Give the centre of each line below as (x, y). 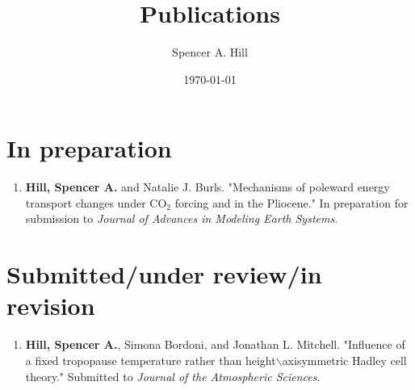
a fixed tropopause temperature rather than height (151, 360)
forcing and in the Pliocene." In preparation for (291, 202)
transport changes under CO (96, 202)
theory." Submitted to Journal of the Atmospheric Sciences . (173, 376)
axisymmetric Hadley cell (344, 360)
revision (51, 306)
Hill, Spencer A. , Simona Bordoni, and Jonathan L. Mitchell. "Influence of (215, 344)
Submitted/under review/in (164, 274)
